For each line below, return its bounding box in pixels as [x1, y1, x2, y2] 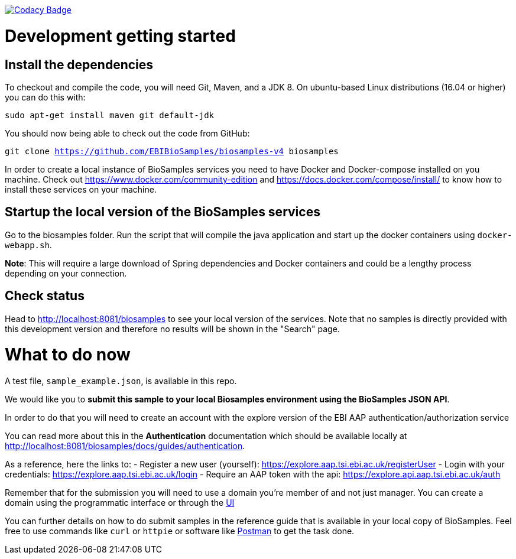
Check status [5, 288, 85, 304]
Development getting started [5, 25, 236, 46]
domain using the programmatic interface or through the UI [5, 498, 235, 508]
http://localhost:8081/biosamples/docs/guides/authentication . [5, 441, 245, 451]
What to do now [5, 344, 131, 365]
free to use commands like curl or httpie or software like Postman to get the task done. [5, 526, 355, 537]
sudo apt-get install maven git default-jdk [5, 110, 215, 120]
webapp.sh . [5, 239, 52, 250]
